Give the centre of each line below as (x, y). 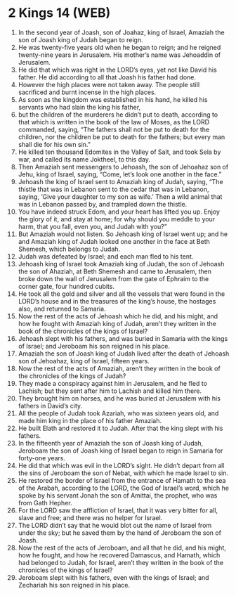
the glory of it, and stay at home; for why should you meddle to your (117, 219)
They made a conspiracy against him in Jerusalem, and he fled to (113, 383)
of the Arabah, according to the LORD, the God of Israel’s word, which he (123, 488)
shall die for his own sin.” (54, 144)
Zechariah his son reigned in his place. (74, 585)
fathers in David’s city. (50, 406)
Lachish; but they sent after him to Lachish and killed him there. (110, 391)
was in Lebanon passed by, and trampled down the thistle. (103, 204)
